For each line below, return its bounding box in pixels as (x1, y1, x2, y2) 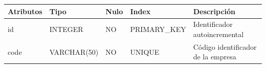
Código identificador (193, 41, 257, 52)
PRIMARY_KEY (130, 24, 186, 35)
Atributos (8, 6, 42, 16)
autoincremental (193, 28, 244, 39)
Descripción (193, 6, 236, 16)
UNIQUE (130, 46, 160, 57)
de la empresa (193, 51, 236, 62)
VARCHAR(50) (49, 46, 99, 57)
